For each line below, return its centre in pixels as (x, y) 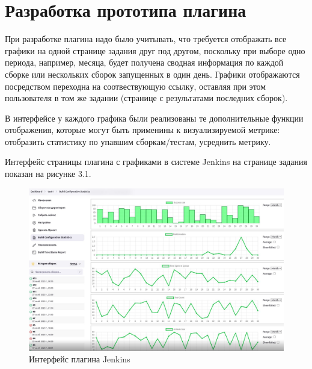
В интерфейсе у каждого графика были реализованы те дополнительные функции (154, 118)
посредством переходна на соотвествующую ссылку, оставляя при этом (136, 86)
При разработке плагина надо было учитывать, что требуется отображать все (146, 39)
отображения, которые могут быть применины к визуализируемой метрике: (142, 130)
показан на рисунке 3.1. (48, 174)
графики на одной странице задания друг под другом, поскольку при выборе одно (155, 50)
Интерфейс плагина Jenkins (80, 359)
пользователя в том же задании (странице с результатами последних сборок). (146, 98)
